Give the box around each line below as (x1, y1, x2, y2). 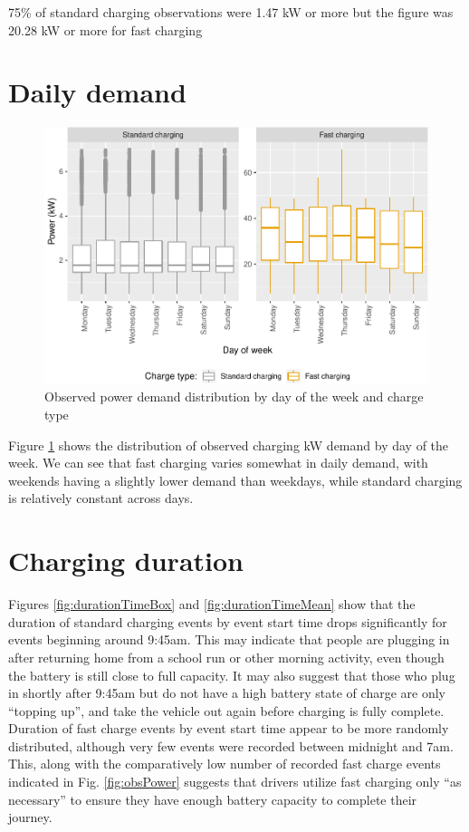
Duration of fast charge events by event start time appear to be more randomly (8, 719, 449, 738)
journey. (8, 808, 53, 827)
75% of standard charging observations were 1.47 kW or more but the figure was (8, 3, 454, 21)
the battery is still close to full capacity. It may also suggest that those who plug (8, 665, 455, 684)
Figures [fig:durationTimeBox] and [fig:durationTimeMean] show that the (8, 595, 416, 614)
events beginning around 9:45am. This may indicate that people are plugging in (8, 630, 450, 649)
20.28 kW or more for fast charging (8, 20, 203, 39)
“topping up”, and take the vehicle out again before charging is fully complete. (8, 701, 445, 720)
